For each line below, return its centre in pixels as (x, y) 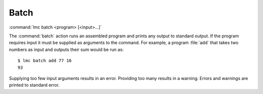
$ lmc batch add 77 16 (45, 61)
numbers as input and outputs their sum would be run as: (66, 49)
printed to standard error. (34, 85)
